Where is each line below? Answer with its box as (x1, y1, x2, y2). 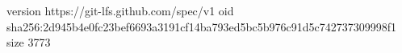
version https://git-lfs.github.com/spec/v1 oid (6, 2, 234, 18)
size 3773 (6, 34, 51, 51)
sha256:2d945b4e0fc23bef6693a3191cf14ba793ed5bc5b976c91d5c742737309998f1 (6, 18, 397, 35)
